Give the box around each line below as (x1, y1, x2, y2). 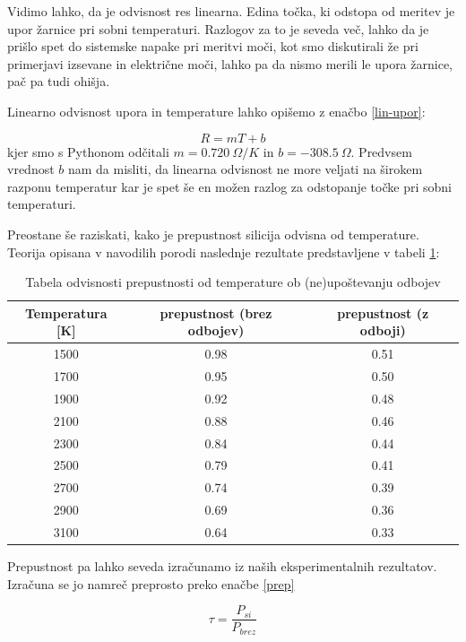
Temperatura (25, 303, 108, 322)
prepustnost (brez (160, 303, 272, 322)
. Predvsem (350, 142, 412, 160)
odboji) (359, 321, 406, 340)
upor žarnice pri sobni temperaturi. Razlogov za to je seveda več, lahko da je (7, 19, 429, 38)
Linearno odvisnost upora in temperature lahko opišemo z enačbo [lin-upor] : (7, 101, 426, 120)
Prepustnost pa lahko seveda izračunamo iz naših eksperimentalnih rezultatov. (7, 557, 437, 575)
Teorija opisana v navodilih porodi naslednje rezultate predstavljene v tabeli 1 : (7, 242, 440, 261)
